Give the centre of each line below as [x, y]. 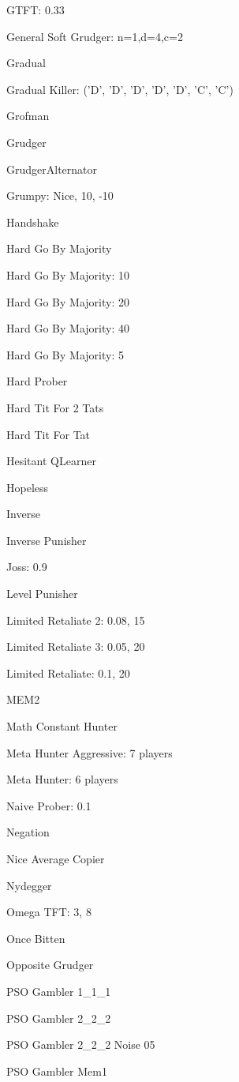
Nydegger [29, 885]
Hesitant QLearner [51, 461]
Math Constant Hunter [62, 726]
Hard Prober [37, 381]
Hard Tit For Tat [49, 434]
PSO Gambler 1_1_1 [59, 991]
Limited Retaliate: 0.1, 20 [68, 672]
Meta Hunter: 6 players [62, 779]
